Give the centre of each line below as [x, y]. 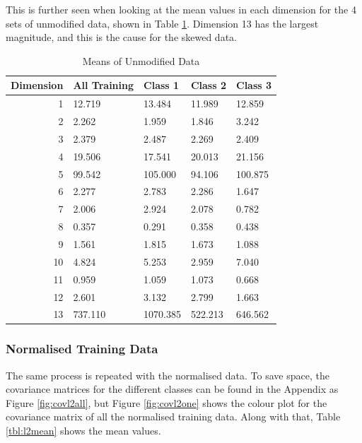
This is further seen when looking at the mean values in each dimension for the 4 [181, 9]
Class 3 [254, 85]
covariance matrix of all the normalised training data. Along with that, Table [173, 417]
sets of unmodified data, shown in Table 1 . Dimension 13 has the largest [162, 23]
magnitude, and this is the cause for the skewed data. [121, 37]
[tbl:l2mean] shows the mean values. [83, 431]
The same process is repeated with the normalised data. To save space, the [168, 375]
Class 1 [162, 85]
